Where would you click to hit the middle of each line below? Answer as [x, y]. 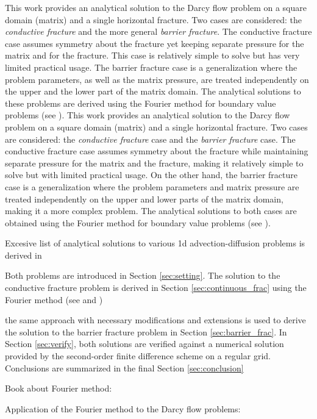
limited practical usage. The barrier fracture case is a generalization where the [151, 67]
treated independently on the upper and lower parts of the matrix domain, [144, 199]
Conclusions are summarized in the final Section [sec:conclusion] [124, 367]
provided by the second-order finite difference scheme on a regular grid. [138, 356]
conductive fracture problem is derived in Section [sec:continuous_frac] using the [156, 288]
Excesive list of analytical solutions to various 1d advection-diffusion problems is [155, 243]
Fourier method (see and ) [54, 299]
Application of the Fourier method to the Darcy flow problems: [123, 408]
